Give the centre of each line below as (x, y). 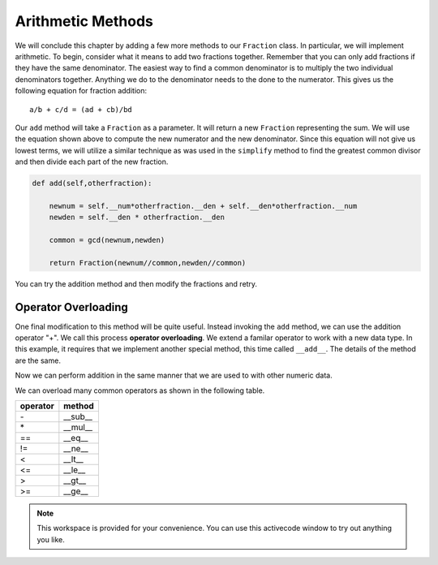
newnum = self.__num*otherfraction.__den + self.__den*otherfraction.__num (203, 206)
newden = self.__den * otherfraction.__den (137, 218)
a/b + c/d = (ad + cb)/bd (81, 109)
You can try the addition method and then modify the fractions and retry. (136, 283)
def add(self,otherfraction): (92, 183)
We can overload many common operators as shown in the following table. (140, 390)
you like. (51, 539)
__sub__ (78, 416)
